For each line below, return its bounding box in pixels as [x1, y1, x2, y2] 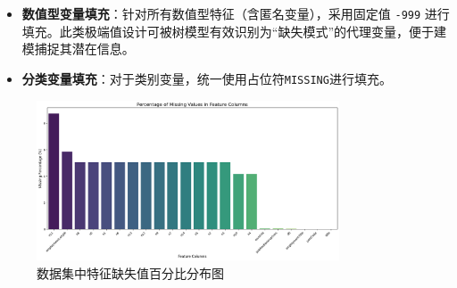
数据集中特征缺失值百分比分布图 [37, 263, 224, 282]
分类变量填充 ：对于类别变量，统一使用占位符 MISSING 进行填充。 [21, 69, 392, 87]
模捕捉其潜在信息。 [21, 39, 135, 58]
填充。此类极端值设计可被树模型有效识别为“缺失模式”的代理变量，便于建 [21, 21, 447, 40]
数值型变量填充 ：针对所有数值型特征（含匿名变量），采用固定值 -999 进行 [21, 4, 450, 22]
